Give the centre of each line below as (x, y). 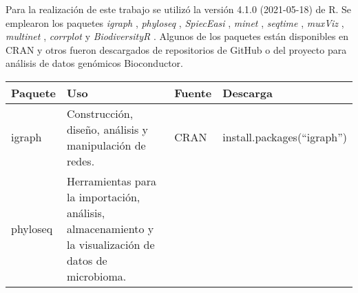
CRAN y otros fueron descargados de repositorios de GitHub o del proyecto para (176, 49)
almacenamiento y (110, 228)
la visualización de (110, 244)
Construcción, (100, 113)
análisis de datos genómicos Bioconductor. (94, 63)
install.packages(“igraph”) (285, 137)
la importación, (103, 196)
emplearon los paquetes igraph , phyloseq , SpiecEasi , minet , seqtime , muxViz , (175, 22)
